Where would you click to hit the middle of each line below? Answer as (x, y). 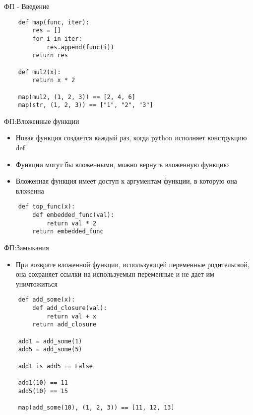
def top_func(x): (47, 207)
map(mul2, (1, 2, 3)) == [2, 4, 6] (77, 97)
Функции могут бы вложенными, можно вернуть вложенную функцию (122, 164)
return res (50, 55)
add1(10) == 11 (43, 382)
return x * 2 (54, 80)
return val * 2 (71, 223)
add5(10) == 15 (43, 391)
